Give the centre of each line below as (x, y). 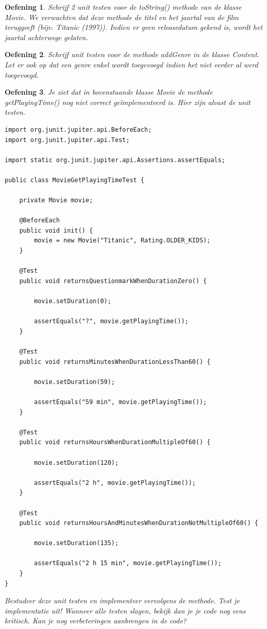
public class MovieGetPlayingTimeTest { (75, 180)
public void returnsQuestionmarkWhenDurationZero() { (113, 281)
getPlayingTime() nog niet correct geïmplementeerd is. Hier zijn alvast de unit (128, 102)
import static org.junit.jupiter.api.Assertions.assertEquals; (115, 160)
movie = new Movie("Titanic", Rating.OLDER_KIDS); (122, 241)
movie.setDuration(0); (73, 301)
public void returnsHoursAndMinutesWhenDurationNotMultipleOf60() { (139, 523)
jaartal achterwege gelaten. (46, 37)
